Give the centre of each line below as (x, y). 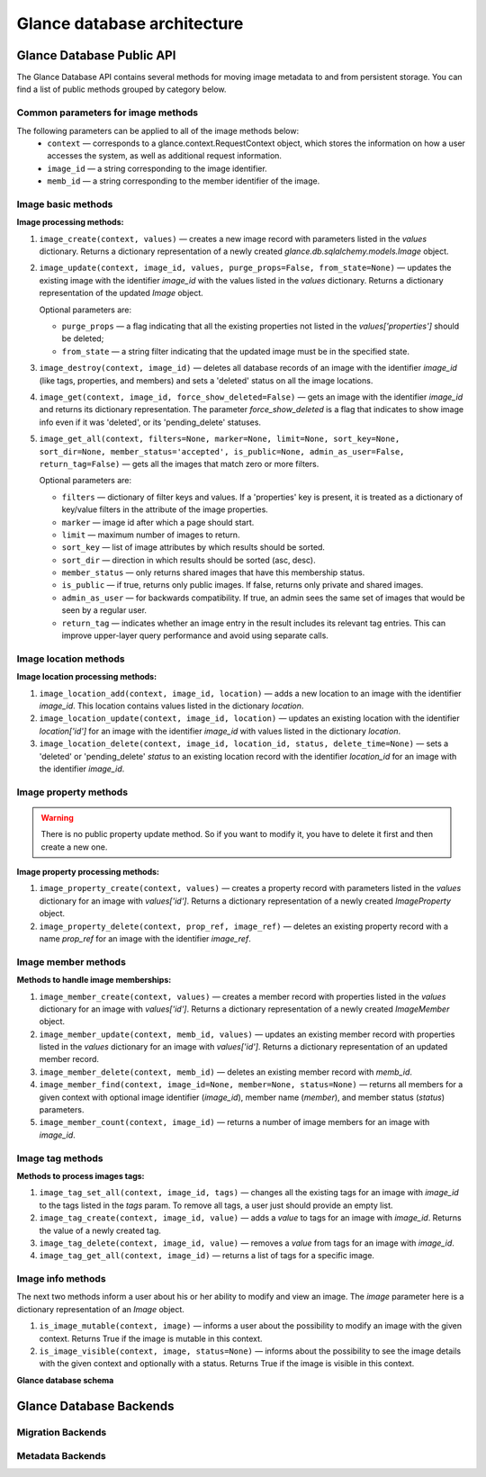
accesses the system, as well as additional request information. (165, 156)
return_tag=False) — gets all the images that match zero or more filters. (179, 464)
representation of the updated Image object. (121, 293)
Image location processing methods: (87, 677)
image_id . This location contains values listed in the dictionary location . (171, 706)
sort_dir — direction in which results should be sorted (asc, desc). (189, 560)
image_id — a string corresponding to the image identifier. (157, 168)
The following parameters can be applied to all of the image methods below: (158, 131)
